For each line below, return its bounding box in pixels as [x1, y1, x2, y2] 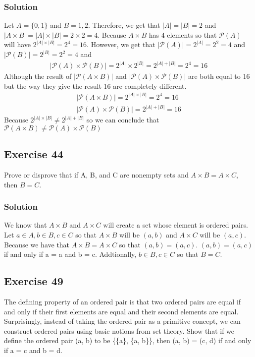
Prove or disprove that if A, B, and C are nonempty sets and [4, 169, 189, 179]
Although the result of [4, 71, 72, 81]
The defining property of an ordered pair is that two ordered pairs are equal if [4, 296, 241, 306]
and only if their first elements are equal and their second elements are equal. [4, 306, 239, 316]
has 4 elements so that [149, 29, 217, 40]
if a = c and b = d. [4, 345, 62, 355]
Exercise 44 [4, 146, 63, 162]
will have [4, 39, 31, 50]
